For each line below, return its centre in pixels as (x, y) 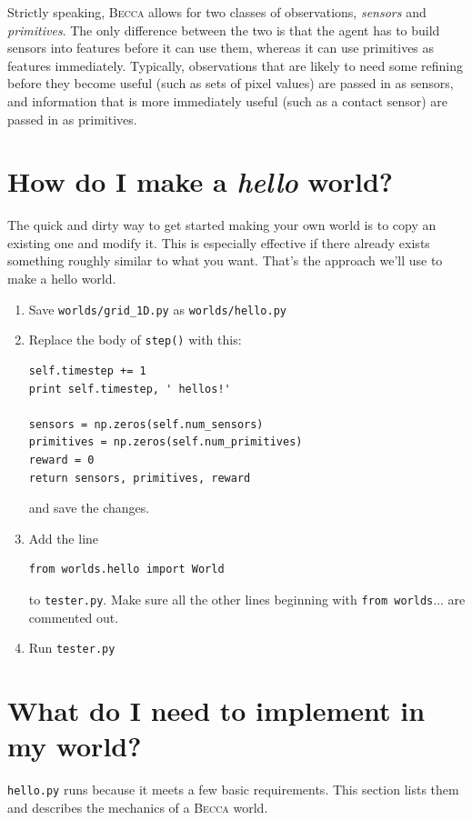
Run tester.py (72, 648)
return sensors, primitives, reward (140, 478)
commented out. (74, 617)
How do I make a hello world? (201, 182)
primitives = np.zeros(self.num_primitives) (166, 442)
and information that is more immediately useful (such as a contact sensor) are (227, 100)
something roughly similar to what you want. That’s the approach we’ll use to (225, 260)
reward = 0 (61, 460)
